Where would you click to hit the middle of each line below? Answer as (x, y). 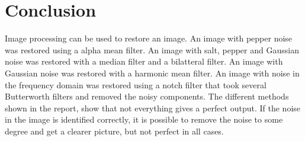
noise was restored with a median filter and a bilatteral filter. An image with (144, 61)
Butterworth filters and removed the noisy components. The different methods (147, 96)
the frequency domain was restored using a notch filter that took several (136, 84)
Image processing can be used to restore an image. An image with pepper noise (149, 38)
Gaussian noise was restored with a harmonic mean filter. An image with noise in (152, 73)
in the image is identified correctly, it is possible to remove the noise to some (144, 119)
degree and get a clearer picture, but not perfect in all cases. (114, 131)
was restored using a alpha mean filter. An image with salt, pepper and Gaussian (152, 49)
